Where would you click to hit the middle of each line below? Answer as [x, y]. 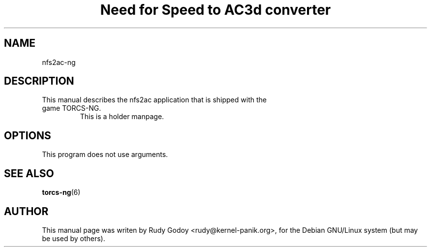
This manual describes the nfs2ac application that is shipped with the [154, 100]
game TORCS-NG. [72, 108]
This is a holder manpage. [122, 117]
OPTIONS [28, 135]
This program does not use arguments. [105, 155]
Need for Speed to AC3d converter [215, 10]
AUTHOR [26, 211]
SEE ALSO [29, 173]
